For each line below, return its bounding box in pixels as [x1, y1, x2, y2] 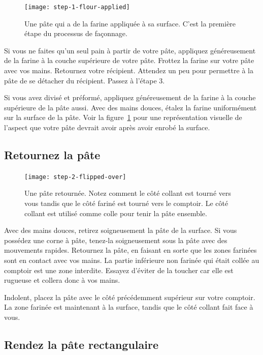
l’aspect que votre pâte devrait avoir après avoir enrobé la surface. [4, 122, 210, 132]
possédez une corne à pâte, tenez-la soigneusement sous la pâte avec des [4, 234, 227, 245]
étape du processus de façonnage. [24, 28, 127, 39]
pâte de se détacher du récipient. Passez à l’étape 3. [4, 75, 165, 85]
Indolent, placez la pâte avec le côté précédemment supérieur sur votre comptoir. [4, 291, 255, 302]
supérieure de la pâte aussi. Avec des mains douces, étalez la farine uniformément [4, 102, 257, 112]
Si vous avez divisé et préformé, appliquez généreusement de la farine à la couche [4, 92, 256, 103]
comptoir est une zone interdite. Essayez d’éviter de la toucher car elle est [4, 264, 234, 275]
